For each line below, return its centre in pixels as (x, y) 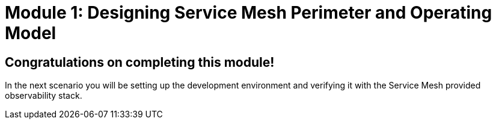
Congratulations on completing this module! (140, 62)
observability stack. (44, 96)
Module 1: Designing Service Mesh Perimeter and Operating (249, 13)
